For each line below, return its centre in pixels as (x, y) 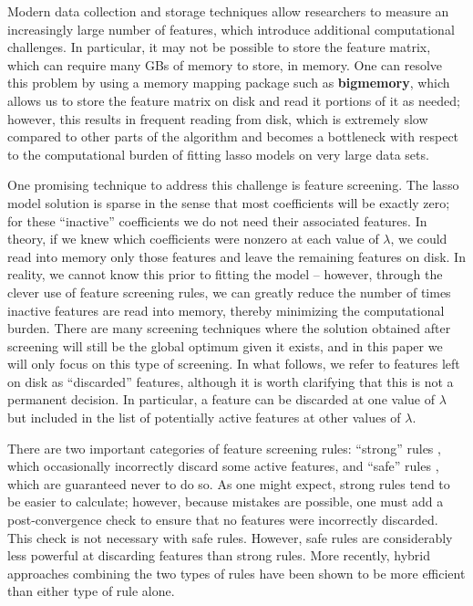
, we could (419, 239)
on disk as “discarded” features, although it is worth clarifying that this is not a (231, 381)
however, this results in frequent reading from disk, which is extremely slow (218, 118)
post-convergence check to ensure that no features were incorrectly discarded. (223, 520)
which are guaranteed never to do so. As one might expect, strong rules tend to (229, 483)
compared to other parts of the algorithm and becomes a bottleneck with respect (233, 136)
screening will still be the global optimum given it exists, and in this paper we (225, 345)
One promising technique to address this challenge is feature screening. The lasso (233, 185)
